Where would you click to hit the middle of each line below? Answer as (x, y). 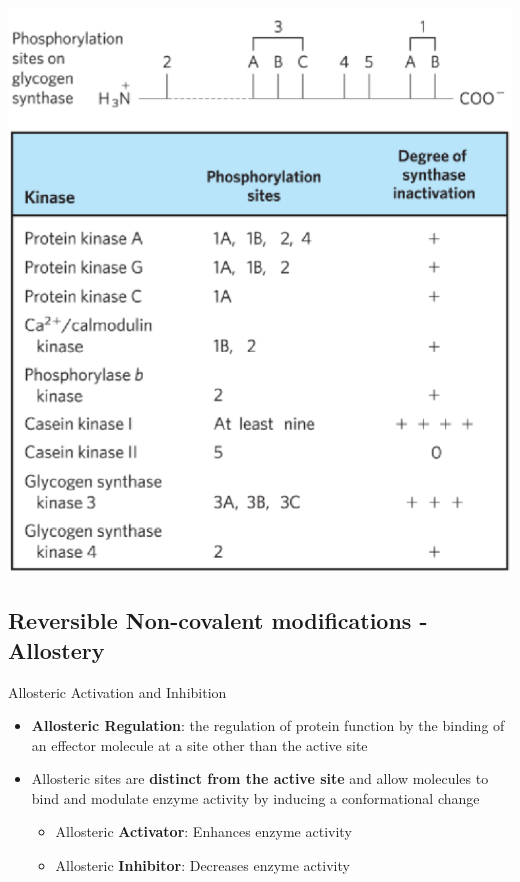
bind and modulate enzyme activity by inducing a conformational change (255, 797)
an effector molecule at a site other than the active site (199, 744)
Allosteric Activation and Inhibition (117, 691)
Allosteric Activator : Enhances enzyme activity (203, 831)
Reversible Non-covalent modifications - (218, 620)
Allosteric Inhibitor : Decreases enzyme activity (202, 865)
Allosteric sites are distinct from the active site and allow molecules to (260, 778)
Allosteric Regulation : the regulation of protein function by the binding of (268, 725)
